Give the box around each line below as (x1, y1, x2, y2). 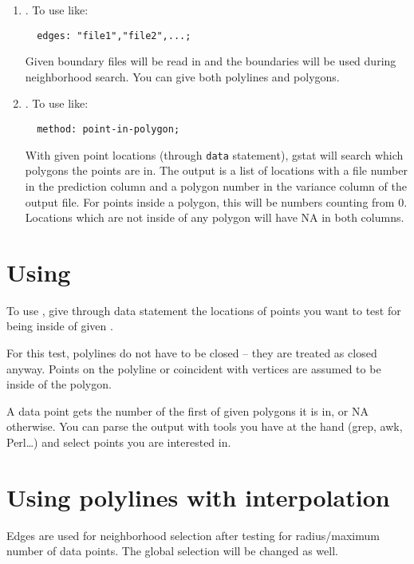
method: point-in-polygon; (37, 124, 180, 136)
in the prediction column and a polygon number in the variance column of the (25, 177, 407, 194)
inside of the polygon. (6, 376, 112, 392)
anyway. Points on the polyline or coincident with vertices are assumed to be (6, 360, 381, 377)
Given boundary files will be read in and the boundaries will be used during (25, 53, 396, 69)
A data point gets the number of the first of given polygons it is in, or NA (6, 402, 369, 419)
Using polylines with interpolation (6, 480, 390, 513)
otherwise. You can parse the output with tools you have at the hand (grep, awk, (6, 418, 403, 435)
